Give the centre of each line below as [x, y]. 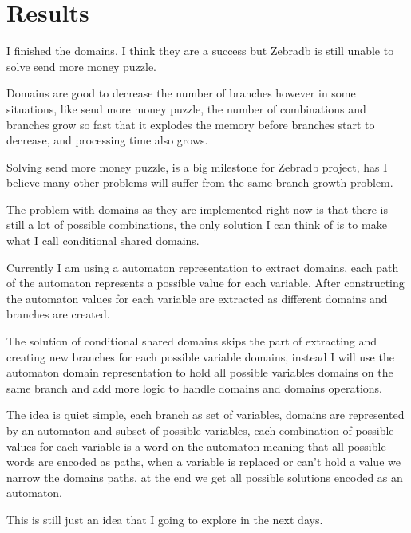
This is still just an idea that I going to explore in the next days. [165, 519]
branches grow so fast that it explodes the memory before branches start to [191, 124]
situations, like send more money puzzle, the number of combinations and [186, 108]
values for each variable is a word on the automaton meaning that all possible [196, 446]
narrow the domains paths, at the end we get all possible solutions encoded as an [205, 477]
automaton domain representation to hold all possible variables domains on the [200, 372]
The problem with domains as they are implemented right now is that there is [197, 209]
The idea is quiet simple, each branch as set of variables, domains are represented [205, 415]
